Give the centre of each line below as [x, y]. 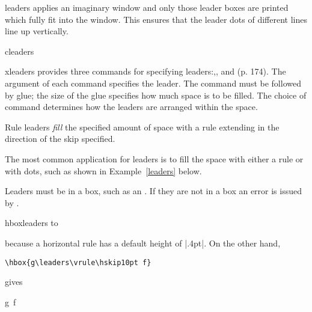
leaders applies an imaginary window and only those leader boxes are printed [147, 7]
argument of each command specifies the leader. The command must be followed [153, 83]
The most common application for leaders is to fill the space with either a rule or [154, 158]
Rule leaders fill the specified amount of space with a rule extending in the [142, 127]
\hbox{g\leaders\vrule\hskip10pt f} [78, 262]
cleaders [20, 51]
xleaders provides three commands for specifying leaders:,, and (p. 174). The [145, 71]
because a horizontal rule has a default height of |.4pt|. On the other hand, [143, 243]
